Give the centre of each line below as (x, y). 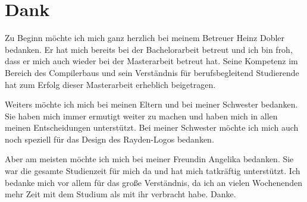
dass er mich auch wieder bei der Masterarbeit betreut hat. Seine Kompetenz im (151, 61)
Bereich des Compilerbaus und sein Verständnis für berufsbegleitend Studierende (152, 72)
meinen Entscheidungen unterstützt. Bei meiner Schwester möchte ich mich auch (152, 127)
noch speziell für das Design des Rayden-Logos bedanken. (109, 139)
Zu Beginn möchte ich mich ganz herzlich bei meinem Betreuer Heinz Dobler (145, 38)
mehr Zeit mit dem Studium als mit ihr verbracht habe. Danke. (120, 194)
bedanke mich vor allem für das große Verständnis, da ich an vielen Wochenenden (154, 182)
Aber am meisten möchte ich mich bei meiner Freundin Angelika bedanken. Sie (149, 159)
